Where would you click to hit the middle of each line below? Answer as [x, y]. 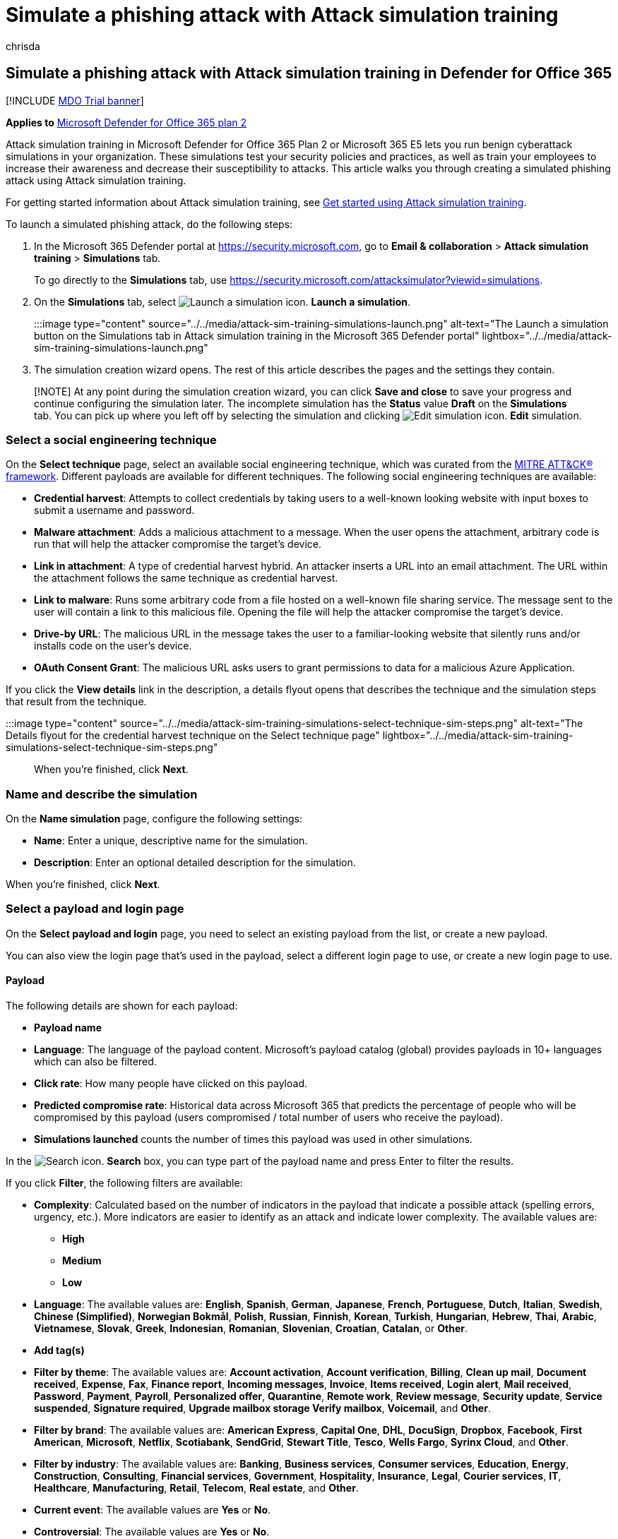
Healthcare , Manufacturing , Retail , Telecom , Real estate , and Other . [196, 1488]
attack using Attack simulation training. [96, 180]
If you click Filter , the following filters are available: [124, 1183]
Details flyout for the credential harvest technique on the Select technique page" [193, 736]
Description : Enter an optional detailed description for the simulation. [195, 863]
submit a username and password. [114, 510]
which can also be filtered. [95, 1062]
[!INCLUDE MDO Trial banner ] [75, 100]
